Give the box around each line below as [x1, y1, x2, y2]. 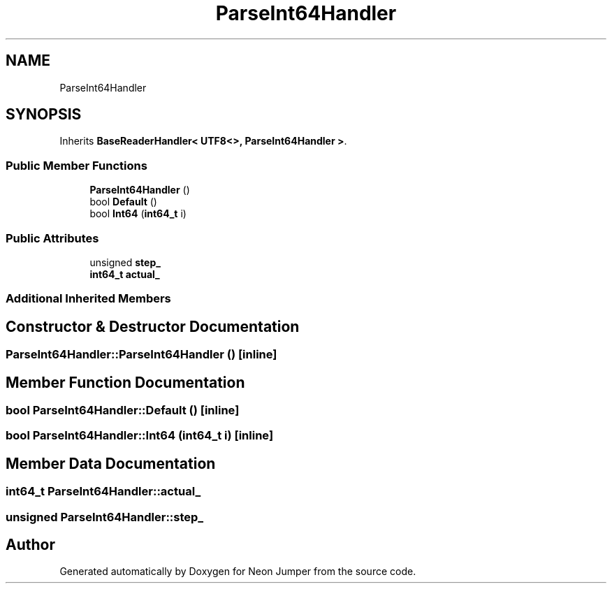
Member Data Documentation [6, 454, 216, 472]
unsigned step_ [89, 256, 161, 268]
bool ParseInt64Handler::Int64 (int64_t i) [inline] [6, 428, 274, 443]
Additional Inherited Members [6, 291, 171, 306]
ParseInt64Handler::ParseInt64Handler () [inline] [6, 347, 277, 362]
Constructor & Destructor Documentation [6, 317, 300, 335]
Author [6, 536, 55, 554]
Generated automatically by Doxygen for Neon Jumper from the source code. [59, 565, 416, 578]
